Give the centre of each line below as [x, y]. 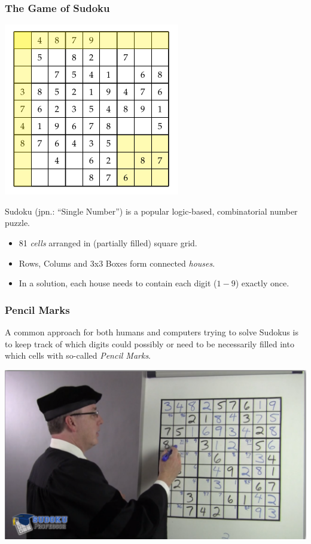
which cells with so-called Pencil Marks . [78, 355]
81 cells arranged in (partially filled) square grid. [108, 243]
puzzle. [17, 223]
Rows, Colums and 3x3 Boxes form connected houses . [117, 263]
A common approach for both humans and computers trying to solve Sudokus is [152, 332]
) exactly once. [262, 283]
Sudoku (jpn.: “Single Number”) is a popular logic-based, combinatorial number [151, 211]
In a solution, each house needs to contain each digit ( [118, 283]
